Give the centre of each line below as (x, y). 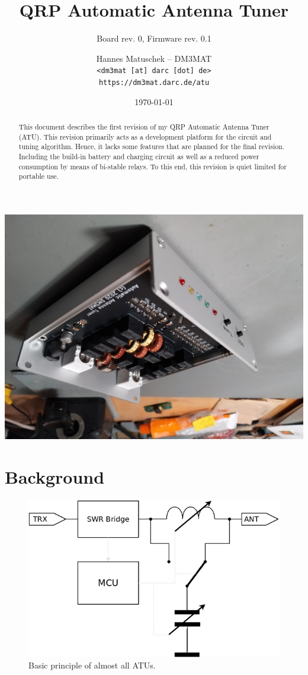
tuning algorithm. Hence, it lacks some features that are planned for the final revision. (152, 146)
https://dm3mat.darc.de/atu (154, 82)
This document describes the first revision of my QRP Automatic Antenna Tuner (144, 127)
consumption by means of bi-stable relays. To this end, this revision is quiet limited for (153, 166)
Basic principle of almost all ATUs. (92, 665)
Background (55, 476)
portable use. (38, 176)
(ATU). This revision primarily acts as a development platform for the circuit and (145, 136)
